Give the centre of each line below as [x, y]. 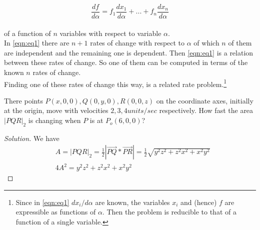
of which [206, 43]
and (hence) [199, 202]
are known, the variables [132, 202]
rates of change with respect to [137, 43]
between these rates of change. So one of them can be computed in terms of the [126, 62]
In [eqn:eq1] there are [37, 43]
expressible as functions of [56, 212]
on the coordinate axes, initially [205, 100]
